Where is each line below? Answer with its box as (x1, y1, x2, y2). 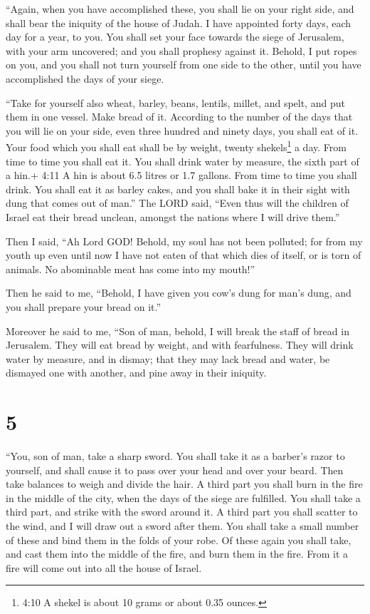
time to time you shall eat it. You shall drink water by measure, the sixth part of (6, 153, 359, 168)
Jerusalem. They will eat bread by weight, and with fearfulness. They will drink (6, 337, 354, 352)
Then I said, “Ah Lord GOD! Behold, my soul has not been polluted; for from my (6, 233, 363, 248)
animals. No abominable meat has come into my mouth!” (6, 261, 255, 276)
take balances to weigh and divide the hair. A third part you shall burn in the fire (6, 476, 363, 491)
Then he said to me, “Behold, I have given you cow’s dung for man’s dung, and (6, 285, 351, 300)
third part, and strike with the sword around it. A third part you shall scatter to (6, 504, 358, 519)
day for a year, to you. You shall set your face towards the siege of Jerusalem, (6, 29, 344, 44)
